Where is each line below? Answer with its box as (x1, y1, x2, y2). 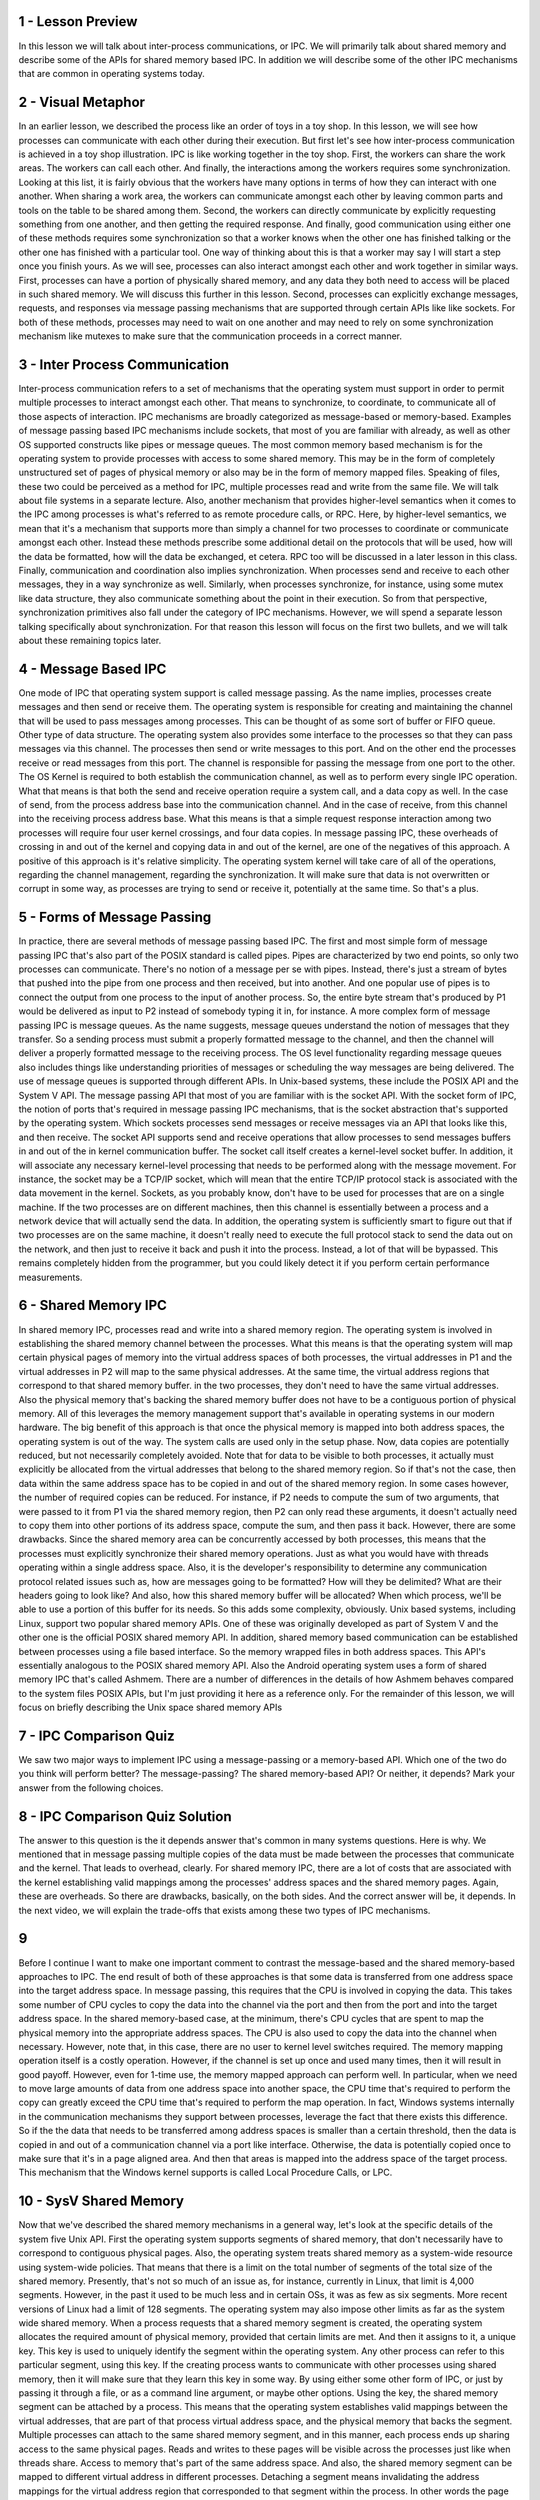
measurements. (18, 1271, 83, 1283)
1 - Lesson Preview (18, 13, 138, 30)
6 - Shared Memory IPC (18, 1297, 167, 1314)
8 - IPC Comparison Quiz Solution (18, 1808, 232, 1825)
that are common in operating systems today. (18, 68, 205, 80)
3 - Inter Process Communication (18, 356, 230, 373)
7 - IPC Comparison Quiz (18, 1727, 175, 1744)
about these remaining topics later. (18, 635, 162, 646)
